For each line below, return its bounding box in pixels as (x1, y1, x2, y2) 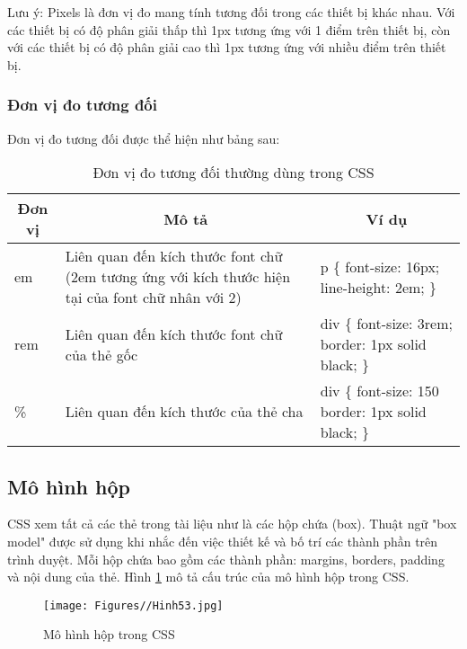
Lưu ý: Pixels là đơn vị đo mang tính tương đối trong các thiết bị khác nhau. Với (7, 3, 455, 21)
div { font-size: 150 (320, 380, 439, 402)
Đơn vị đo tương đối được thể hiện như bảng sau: (7, 129, 280, 147)
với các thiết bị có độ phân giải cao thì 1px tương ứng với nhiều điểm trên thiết (7, 38, 446, 57)
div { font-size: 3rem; (320, 313, 453, 334)
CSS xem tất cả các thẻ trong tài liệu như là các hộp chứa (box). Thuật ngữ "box (7, 514, 457, 533)
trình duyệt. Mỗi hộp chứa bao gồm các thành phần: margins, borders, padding (7, 549, 445, 568)
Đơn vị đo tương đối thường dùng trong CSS (93, 162, 374, 183)
